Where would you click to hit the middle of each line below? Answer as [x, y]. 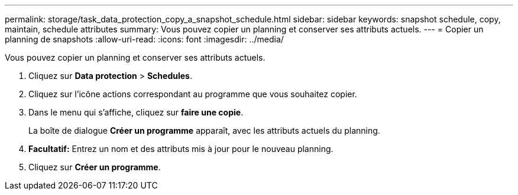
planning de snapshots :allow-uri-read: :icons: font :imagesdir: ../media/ [144, 39]
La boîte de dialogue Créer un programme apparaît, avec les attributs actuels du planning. [204, 130]
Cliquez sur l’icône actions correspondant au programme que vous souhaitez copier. [193, 94]
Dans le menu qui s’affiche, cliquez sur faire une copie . [136, 112]
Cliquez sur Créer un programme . [95, 167]
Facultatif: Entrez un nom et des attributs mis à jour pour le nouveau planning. [181, 149]
